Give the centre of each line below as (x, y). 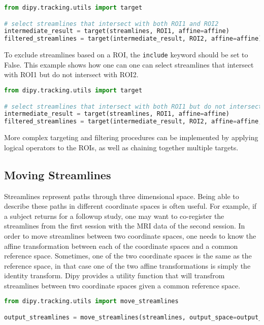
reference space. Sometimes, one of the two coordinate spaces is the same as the (128, 256)
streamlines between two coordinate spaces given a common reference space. (122, 285)
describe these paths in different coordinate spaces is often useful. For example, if (130, 206)
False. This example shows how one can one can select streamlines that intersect (129, 64)
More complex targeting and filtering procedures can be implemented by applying (131, 137)
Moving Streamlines (58, 174)
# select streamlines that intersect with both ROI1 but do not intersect (133, 106)
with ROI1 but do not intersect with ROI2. (71, 74)
